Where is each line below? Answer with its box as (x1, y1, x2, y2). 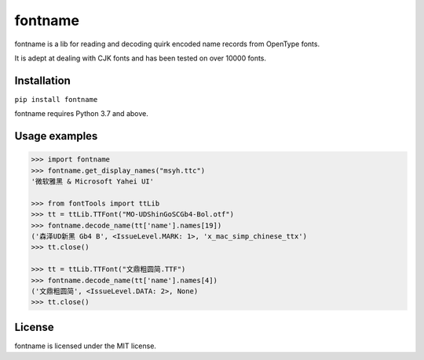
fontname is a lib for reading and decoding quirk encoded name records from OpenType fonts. (14, 39, 320, 49)
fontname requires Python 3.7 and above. (14, 109, 148, 118)
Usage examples (14, 129, 98, 143)
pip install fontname (14, 95, 98, 104)
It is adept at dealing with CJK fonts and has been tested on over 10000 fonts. (14, 53, 267, 63)
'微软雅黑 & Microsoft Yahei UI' (31, 177, 155, 186)
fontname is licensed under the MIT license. (14, 341, 157, 351)
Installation (14, 74, 71, 87)
